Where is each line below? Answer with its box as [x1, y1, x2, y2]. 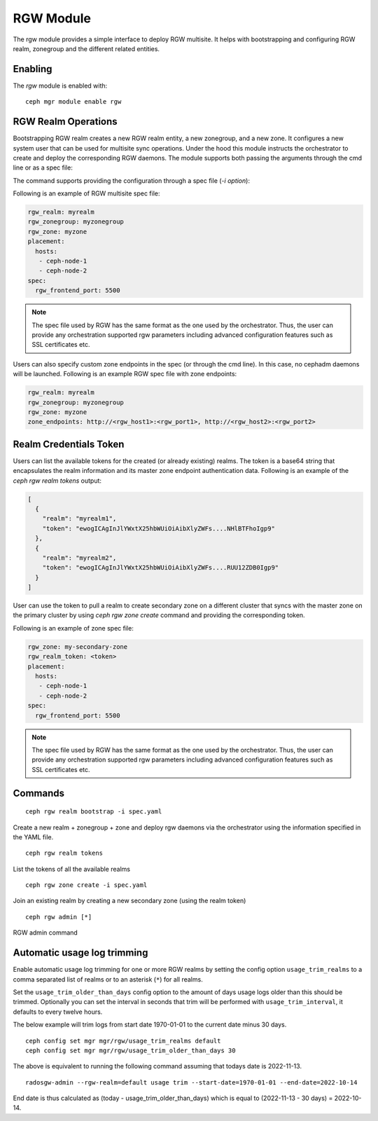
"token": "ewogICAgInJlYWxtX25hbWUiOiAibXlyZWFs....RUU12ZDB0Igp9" [42, 564, 279, 572]
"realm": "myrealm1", [42, 515, 117, 523]
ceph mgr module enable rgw [25, 98, 122, 106]
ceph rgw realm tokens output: [13, 476, 101, 485]
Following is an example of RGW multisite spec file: [13, 189, 160, 198]
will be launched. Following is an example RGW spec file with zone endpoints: [13, 370, 237, 378]
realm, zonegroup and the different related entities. [13, 44, 160, 53]
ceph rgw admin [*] [25, 913, 92, 921]
